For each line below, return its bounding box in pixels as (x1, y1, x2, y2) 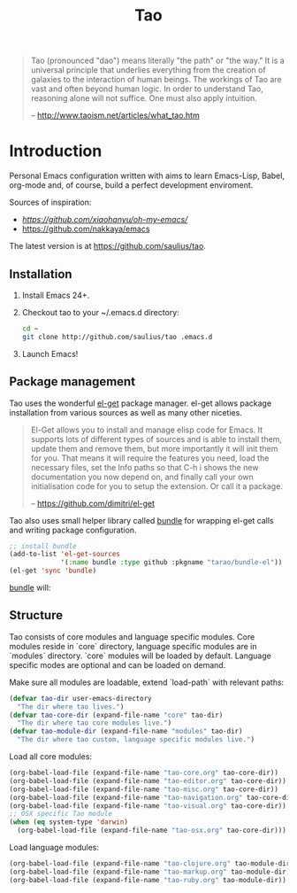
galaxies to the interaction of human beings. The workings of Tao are (30, 74, 283, 85)
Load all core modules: (9, 751, 93, 762)
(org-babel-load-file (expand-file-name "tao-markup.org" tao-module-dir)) (9, 867, 294, 876)
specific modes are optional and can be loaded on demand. (9, 659, 226, 670)
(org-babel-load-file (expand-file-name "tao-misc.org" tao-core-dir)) (9, 785, 278, 794)
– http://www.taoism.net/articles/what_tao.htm (30, 110, 201, 120)
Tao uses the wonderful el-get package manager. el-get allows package (9, 398, 272, 408)
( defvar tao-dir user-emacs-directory (9, 694, 152, 703)
